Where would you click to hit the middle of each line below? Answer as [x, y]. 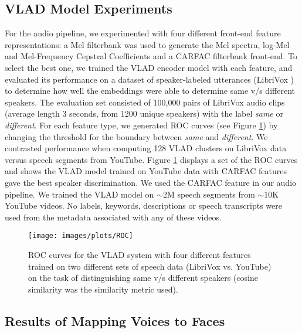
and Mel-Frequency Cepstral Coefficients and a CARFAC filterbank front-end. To [151, 56]
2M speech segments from [209, 194]
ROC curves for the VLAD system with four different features [140, 254]
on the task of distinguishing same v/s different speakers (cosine [143, 278]
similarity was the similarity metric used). [103, 289]
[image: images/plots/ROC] [81, 236]
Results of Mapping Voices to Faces [115, 320]
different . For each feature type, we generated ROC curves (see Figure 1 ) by [141, 125]
